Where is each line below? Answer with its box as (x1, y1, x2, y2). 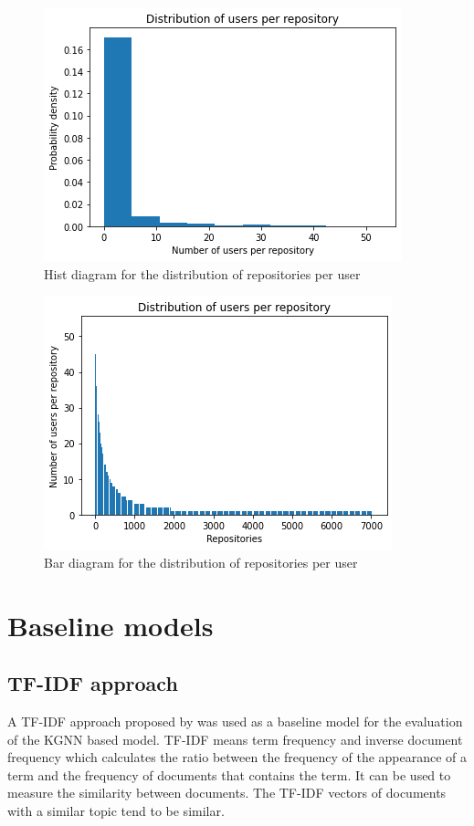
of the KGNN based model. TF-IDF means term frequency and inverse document (7, 729, 463, 748)
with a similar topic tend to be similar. (7, 800, 225, 820)
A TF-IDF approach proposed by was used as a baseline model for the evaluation (7, 711, 463, 730)
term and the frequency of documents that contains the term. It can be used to (7, 765, 451, 784)
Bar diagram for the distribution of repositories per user (44, 552, 358, 571)
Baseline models (7, 606, 214, 643)
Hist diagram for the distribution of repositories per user (44, 264, 361, 283)
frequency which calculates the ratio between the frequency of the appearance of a (7, 748, 468, 767)
